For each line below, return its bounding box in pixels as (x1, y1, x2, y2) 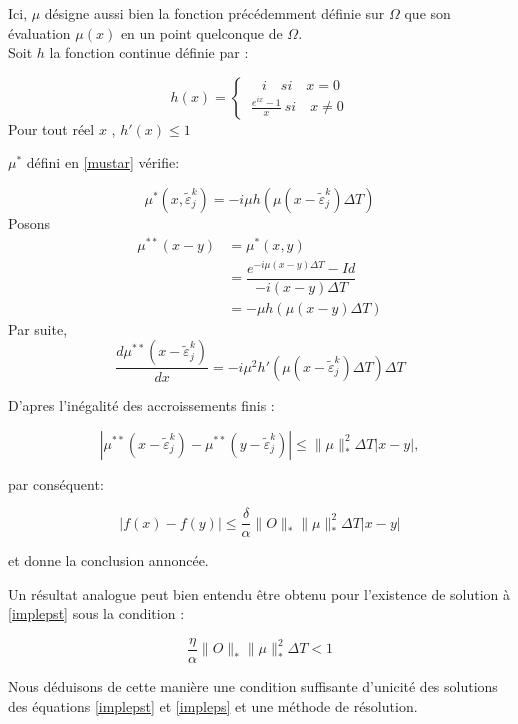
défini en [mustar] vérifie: (26, 152, 180, 173)
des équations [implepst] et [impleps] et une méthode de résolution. (8, 695, 418, 716)
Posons (8, 212, 50, 233)
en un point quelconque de (120, 22, 283, 43)
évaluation (8, 22, 71, 43)
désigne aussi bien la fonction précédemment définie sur (44, 3, 385, 23)
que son (404, 3, 451, 23)
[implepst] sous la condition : (8, 603, 185, 624)
